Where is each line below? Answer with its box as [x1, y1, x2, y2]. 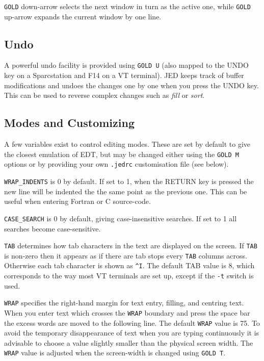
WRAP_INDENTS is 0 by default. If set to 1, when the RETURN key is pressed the [4, 176, 254, 186]
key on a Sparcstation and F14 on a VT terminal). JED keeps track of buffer [4, 70, 244, 81]
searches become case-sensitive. [4, 223, 101, 234]
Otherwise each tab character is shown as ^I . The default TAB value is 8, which [4, 260, 255, 271]
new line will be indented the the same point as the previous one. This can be [4, 186, 247, 196]
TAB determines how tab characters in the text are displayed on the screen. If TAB [4, 240, 257, 251]
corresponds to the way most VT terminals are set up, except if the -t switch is [4, 270, 254, 281]
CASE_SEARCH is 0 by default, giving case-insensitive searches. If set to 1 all [4, 213, 237, 223]
